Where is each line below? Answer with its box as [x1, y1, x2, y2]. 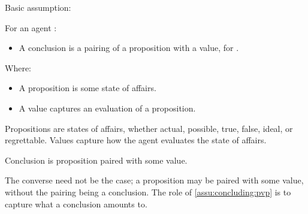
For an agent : [5, 21, 57, 34]
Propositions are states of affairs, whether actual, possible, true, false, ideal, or [5, 122, 293, 134]
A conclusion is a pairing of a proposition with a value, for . [19, 41, 239, 54]
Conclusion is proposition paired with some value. [5, 153, 188, 166]
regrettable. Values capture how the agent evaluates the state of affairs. [5, 134, 267, 146]
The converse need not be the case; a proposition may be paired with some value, [5, 174, 304, 186]
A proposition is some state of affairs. [19, 82, 156, 94]
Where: [5, 61, 31, 74]
